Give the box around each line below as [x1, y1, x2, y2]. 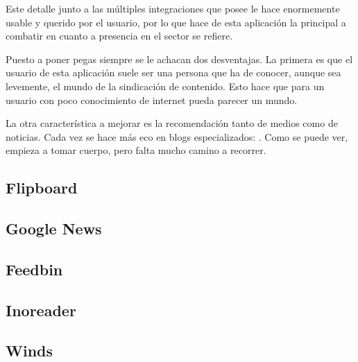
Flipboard [6, 177, 78, 198]
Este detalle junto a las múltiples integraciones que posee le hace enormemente [6, 1, 340, 15]
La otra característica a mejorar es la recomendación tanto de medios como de [6, 116, 338, 130]
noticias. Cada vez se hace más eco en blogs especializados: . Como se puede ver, [6, 129, 348, 144]
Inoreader [6, 299, 76, 320]
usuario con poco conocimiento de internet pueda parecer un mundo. [6, 92, 298, 107]
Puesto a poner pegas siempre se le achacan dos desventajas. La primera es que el [6, 51, 353, 66]
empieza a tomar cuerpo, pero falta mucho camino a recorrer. [6, 143, 266, 157]
